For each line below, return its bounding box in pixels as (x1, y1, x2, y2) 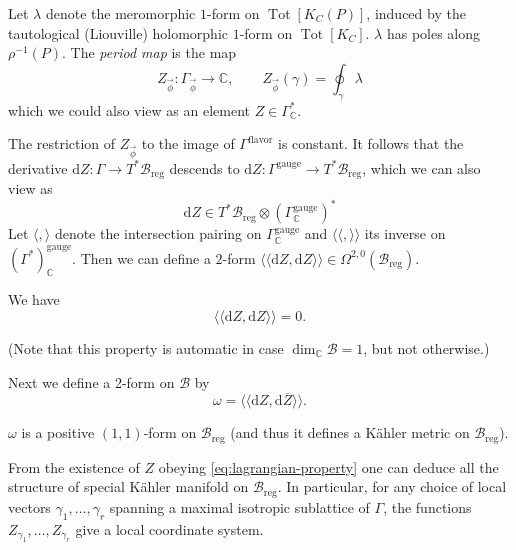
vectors (8, 496, 51, 517)
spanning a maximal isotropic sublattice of (109, 496, 370, 517)
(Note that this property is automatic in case (8, 337, 284, 358)
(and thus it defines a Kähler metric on (230, 422, 470, 443)
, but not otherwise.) (363, 337, 490, 358)
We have (8, 289, 60, 310)
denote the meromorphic (45, 3, 196, 23)
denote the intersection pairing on (54, 223, 262, 244)
